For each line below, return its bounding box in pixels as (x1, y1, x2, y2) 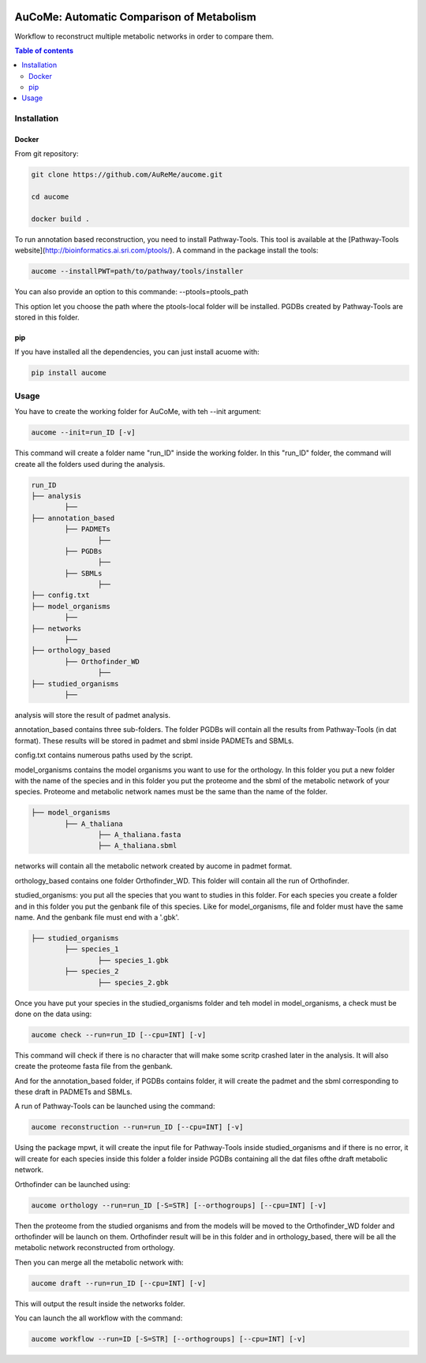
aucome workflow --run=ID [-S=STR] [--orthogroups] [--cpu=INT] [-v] (31, 1335, 306, 1344)
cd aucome (31, 192, 69, 201)
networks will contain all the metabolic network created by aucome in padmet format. (14, 861, 293, 871)
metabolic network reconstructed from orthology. (14, 1243, 175, 1253)
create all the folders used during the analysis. (14, 459, 166, 469)
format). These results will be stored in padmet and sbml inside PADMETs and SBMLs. (14, 736, 294, 745)
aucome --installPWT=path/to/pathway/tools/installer (31, 267, 244, 276)
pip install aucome (31, 368, 106, 378)
